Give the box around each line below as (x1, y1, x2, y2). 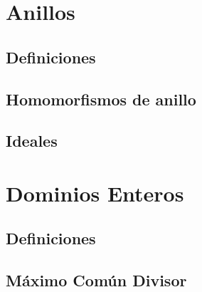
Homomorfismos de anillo (6, 88, 196, 110)
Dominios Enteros (6, 178, 184, 207)
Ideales (6, 130, 58, 152)
